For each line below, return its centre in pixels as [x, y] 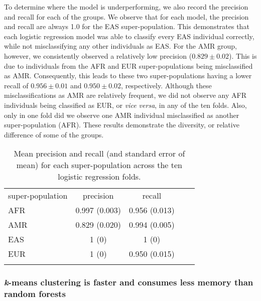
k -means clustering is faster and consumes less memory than [129, 282]
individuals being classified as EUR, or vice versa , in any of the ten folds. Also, [125, 105]
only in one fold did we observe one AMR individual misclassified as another [122, 115]
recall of [16, 85]
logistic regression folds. [99, 177]
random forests [35, 294]
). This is [243, 55]
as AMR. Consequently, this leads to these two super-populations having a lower [128, 76]
